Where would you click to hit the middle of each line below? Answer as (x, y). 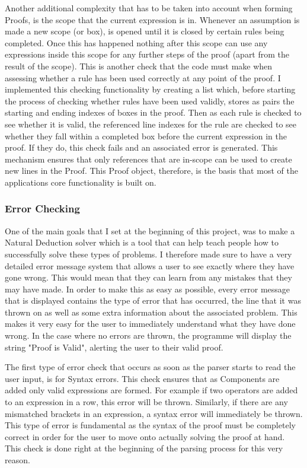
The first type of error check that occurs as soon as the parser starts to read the (150, 367)
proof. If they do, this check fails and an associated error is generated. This (141, 147)
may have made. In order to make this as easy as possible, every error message (148, 289)
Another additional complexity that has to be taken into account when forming (149, 8)
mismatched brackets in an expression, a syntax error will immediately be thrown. (154, 413)
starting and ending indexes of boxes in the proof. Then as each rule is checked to (153, 112)
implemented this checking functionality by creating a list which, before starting (150, 89)
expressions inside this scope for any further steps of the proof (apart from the (147, 54)
